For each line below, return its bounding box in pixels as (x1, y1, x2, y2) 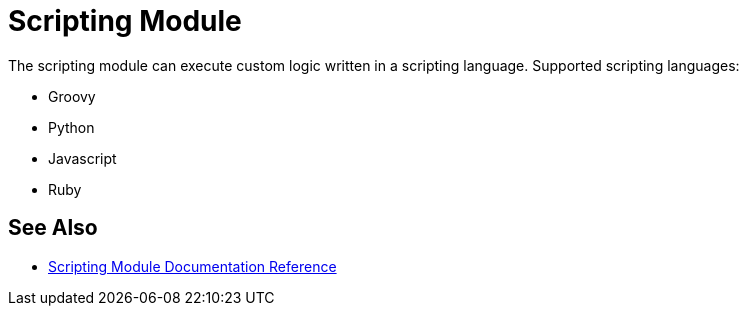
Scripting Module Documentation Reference (48, 257, 337, 275)
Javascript (48, 149, 117, 167)
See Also (8, 215, 98, 241)
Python (48, 118, 95, 136)
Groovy (48, 87, 96, 105)
